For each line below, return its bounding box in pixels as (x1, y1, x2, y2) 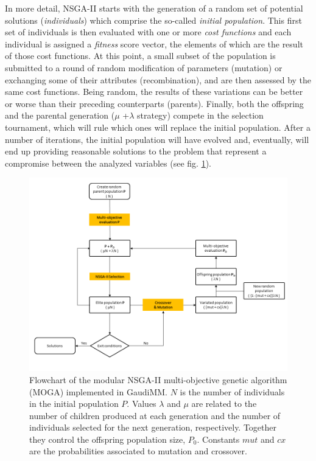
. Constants (197, 432, 240, 445)
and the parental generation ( (5, 109, 115, 122)
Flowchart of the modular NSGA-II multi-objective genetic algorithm (29, 373, 287, 386)
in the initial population (29, 397, 119, 410)
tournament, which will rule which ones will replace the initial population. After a (5, 120, 311, 133)
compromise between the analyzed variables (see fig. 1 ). (5, 156, 211, 169)
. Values (127, 397, 156, 410)
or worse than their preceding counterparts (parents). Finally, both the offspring (5, 97, 304, 109)
